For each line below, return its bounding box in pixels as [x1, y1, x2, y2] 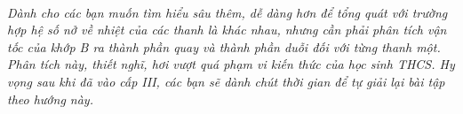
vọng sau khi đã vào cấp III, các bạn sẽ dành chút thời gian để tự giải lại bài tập [7, 72, 445, 90]
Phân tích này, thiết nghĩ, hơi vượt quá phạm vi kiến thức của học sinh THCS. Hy [7, 55, 455, 73]
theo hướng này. [7, 89, 93, 108]
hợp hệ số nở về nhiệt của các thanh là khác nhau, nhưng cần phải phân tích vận [7, 20, 447, 39]
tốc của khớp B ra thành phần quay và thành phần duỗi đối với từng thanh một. [7, 37, 441, 56]
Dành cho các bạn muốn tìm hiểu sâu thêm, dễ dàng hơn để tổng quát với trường [7, 3, 448, 21]
